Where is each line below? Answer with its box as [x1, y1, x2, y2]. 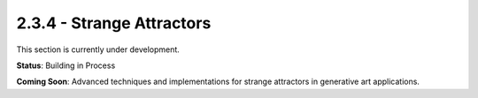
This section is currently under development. [16, 44, 181, 55]
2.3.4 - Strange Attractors [16, 13, 212, 33]
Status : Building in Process [16, 60, 116, 71]
